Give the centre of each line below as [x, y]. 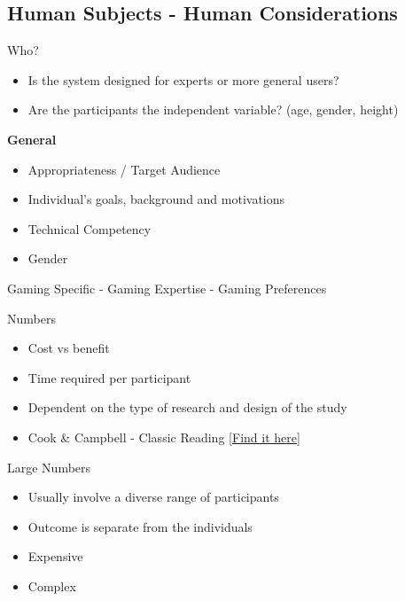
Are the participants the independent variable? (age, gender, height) [213, 109]
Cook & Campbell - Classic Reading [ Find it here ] [164, 437]
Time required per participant [109, 377]
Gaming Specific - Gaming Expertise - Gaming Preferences [167, 288]
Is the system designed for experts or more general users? [183, 79]
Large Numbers [49, 467]
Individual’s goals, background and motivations [156, 199]
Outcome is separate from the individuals [140, 526]
